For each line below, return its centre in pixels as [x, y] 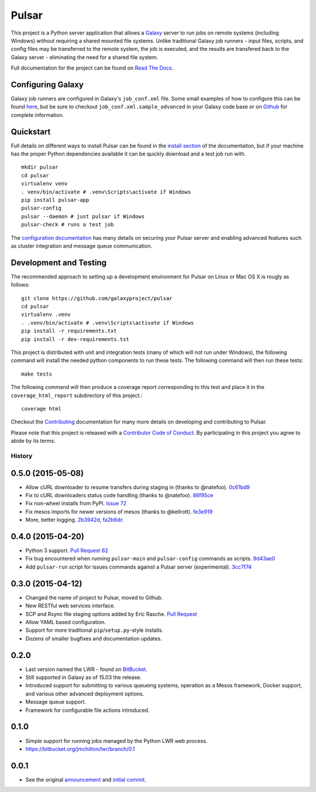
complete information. [37, 115]
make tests [37, 374]
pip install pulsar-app [55, 200]
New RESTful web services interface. [70, 606]
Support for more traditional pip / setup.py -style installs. [95, 630]
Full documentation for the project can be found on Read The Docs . [92, 68]
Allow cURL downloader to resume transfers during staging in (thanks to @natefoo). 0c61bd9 [138, 487]
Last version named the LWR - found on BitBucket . [86, 669]
